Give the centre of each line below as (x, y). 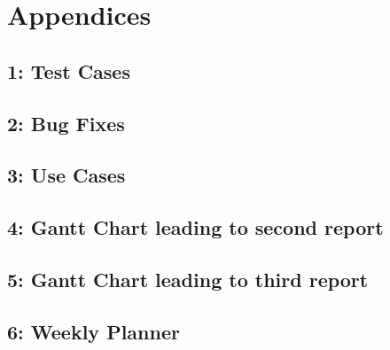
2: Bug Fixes (66, 123)
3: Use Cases (66, 175)
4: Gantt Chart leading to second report (195, 227)
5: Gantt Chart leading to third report (188, 279)
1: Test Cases (69, 70)
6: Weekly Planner (94, 331)
